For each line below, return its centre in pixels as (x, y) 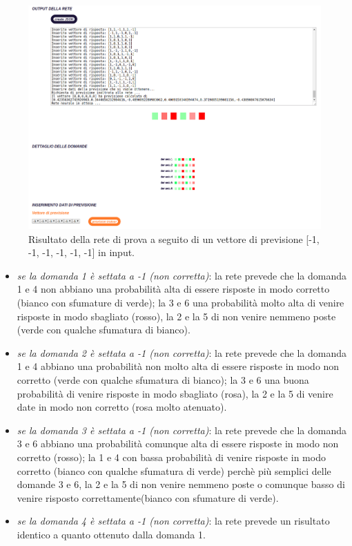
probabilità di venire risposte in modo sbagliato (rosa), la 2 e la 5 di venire (175, 393)
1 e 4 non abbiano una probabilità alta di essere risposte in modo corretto (173, 289)
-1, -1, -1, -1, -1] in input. (81, 252)
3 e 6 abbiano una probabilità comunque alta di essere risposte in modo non (178, 443)
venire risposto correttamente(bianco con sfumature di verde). (148, 497)
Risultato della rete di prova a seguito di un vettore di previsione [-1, (174, 238)
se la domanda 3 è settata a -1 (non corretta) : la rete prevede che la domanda (182, 430)
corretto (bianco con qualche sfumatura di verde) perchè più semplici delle (174, 470)
